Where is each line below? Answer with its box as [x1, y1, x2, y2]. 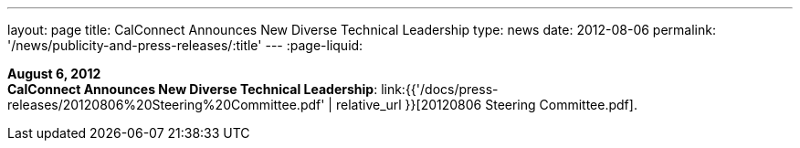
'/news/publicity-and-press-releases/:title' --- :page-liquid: [7, 37, 363, 53]
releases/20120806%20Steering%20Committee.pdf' [7, 97, 325, 112]
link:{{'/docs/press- [381, 81, 499, 97]
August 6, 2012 [7, 66, 101, 81]
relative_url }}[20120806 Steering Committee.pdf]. [335, 97, 637, 112]
